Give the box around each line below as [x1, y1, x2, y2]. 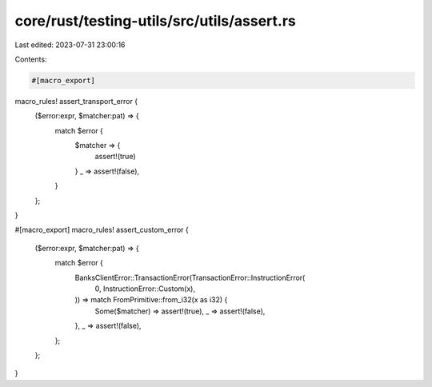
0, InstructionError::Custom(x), [94, 284, 196, 293]
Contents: [14, 54, 47, 64]
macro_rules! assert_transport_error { [14, 96, 138, 106]
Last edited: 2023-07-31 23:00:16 [14, 40, 126, 50]
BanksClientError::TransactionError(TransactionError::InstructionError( [74, 273, 306, 282]
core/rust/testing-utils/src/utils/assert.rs [14, 12, 296, 30]
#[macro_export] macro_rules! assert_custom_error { [14, 225, 190, 235]
